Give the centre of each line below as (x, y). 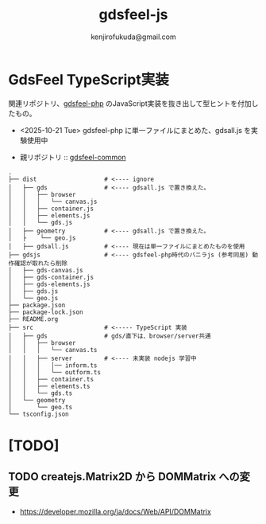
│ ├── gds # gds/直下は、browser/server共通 (110, 336)
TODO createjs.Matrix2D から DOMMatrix (112, 477)
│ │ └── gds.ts (40, 393)
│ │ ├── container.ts (51, 379)
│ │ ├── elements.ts (49, 386)
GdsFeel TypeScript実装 (89, 79)
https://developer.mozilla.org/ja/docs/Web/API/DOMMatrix (116, 511)
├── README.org (33, 319)
